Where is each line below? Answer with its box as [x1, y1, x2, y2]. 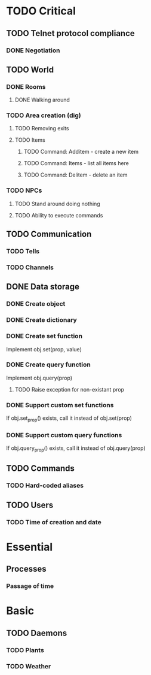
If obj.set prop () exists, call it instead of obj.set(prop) [6, 414, 132, 423]
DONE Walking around [14, 96, 70, 103]
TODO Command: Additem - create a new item [23, 148, 139, 156]
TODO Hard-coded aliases [6, 482, 84, 490]
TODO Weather [6, 662, 51, 670]
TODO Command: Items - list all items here [23, 160, 130, 167]
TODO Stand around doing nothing [14, 200, 100, 207]
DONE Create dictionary [6, 316, 78, 324]
